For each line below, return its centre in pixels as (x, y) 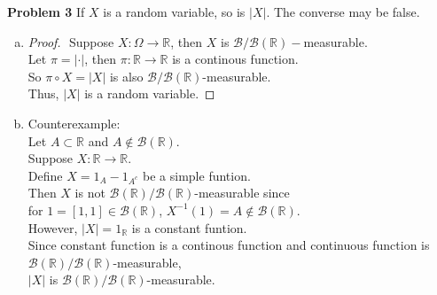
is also (126, 76)
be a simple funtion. (197, 175)
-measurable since (242, 193)
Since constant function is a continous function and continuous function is (229, 245)
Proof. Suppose (71, 41)
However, (53, 227)
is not (90, 193)
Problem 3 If (46, 12)
